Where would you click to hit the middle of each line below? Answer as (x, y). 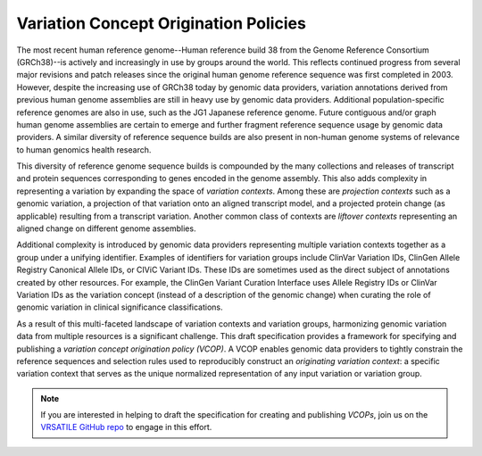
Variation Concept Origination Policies (162, 23)
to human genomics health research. (84, 149)
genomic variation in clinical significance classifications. (120, 307)
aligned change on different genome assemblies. (106, 228)
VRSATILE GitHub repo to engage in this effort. (126, 427)
